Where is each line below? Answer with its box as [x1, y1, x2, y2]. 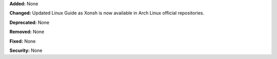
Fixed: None [9, 38, 36, 44]
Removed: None [9, 28, 45, 35]
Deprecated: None [9, 19, 50, 25]
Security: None [9, 47, 43, 53]
